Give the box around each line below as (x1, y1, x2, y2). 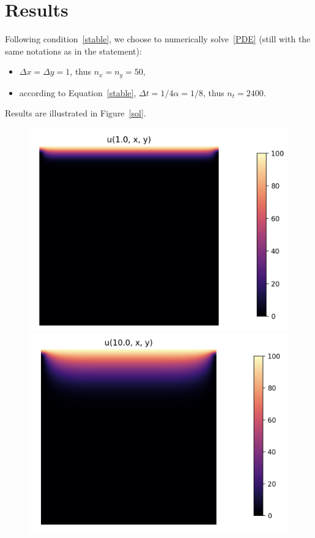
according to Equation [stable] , (19, 86, 136, 99)
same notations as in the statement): (5, 44, 142, 57)
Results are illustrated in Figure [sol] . (5, 107, 146, 119)
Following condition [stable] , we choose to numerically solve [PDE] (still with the (5, 32, 311, 45)
